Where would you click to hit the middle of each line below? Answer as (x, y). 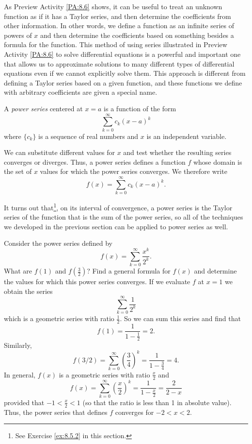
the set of (18, 171)
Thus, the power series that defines (56, 412)
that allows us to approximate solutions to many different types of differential (119, 63)
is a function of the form (140, 108)
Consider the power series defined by (58, 243)
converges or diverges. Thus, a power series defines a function (95, 162)
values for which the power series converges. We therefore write (134, 171)
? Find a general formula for (129, 271)
